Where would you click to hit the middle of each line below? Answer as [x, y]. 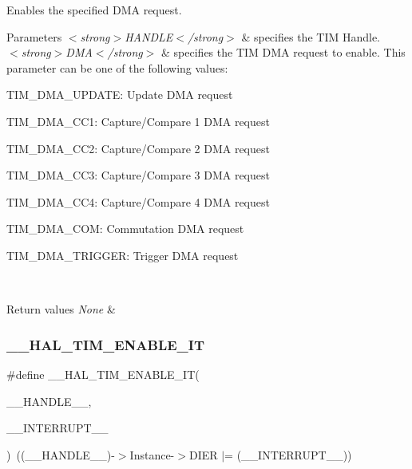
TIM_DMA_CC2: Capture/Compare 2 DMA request [138, 148]
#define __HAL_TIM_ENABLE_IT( [103, 374]
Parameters [34, 36]
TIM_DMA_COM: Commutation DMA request [125, 229]
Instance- [152, 454]
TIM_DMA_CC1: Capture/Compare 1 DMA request [138, 121]
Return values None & [61, 309]
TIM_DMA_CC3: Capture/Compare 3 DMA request [138, 175]
